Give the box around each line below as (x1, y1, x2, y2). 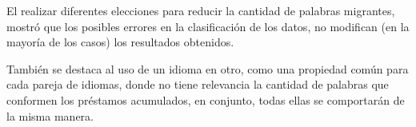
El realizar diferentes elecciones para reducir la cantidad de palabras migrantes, (6, 2, 395, 18)
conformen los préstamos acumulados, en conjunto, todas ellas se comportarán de (6, 91, 405, 108)
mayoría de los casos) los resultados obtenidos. (6, 34, 234, 50)
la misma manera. (6, 107, 94, 124)
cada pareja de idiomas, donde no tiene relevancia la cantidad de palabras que (6, 76, 389, 93)
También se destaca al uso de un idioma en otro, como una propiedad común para (6, 60, 409, 77)
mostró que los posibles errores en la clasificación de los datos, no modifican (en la (6, 18, 410, 34)
